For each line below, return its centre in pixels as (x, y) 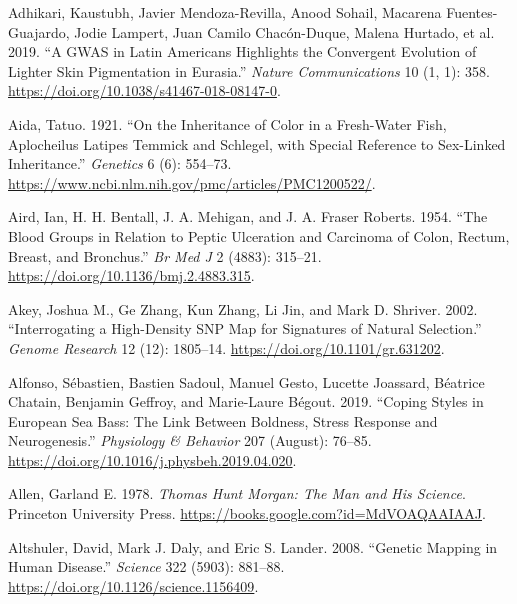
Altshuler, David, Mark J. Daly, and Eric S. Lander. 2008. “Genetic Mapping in (253, 546)
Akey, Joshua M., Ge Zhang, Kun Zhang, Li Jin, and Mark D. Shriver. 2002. (243, 308)
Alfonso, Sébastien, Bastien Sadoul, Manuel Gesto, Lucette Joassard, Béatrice (246, 381)
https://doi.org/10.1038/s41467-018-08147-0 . (144, 90)
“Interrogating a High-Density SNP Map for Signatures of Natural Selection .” (245, 328)
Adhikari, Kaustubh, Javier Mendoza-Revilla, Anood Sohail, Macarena (225, 12)
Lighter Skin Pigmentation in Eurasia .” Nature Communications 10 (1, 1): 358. (249, 70)
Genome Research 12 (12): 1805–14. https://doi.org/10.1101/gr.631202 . (226, 347)
